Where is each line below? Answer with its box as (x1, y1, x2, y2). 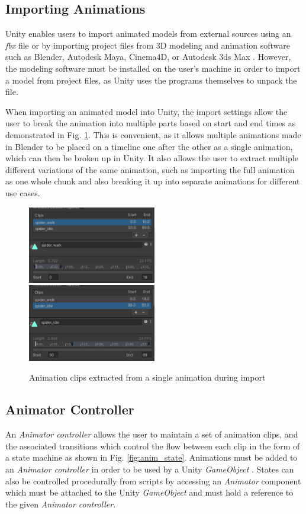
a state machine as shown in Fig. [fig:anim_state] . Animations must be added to (5, 451, 298, 464)
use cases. (5, 186, 40, 199)
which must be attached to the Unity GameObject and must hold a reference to (5, 486, 294, 499)
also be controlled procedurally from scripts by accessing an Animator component (5, 474, 301, 487)
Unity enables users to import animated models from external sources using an (5, 27, 291, 40)
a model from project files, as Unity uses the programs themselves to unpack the (5, 74, 297, 86)
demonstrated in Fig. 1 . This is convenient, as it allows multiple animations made (5, 128, 301, 141)
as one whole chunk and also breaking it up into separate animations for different (5, 175, 300, 187)
